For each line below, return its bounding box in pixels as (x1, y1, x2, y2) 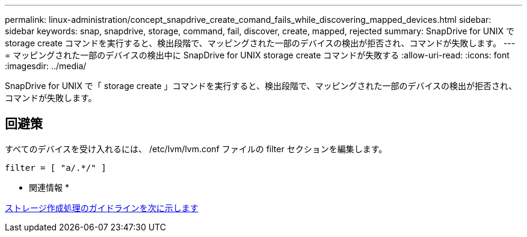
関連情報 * (29, 182, 69, 192)
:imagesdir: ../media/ (5, 61, 87, 71)
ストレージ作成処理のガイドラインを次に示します (5, 202, 199, 213)
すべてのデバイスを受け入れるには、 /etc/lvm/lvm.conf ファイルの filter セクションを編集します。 (5, 143, 387, 154)
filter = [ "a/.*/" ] (5, 162, 106, 173)
